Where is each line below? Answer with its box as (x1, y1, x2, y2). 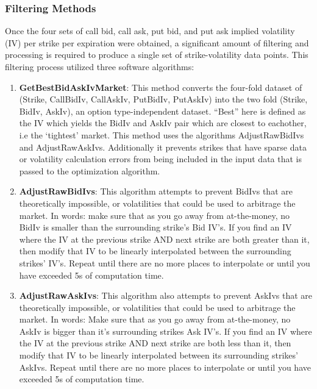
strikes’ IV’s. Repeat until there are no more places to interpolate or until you (19, 256, 310, 269)
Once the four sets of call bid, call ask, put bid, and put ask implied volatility (5, 24, 295, 37)
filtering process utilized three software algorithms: (5, 60, 194, 73)
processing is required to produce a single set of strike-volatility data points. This (5, 48, 308, 61)
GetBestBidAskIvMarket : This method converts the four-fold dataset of (19, 80, 302, 93)
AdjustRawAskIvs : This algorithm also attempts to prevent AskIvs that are (19, 289, 312, 302)
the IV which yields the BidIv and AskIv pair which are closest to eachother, (19, 116, 307, 129)
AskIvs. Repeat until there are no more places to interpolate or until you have (19, 360, 311, 373)
